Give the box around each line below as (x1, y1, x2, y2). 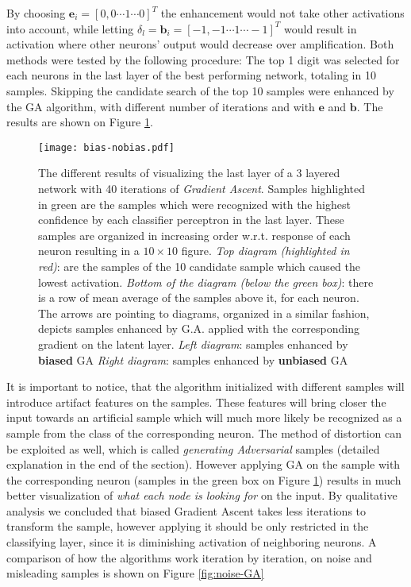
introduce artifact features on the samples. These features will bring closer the (6, 393, 386, 410)
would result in (284, 20, 357, 37)
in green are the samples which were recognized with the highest (38, 195, 351, 212)
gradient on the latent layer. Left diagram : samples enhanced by (38, 335, 348, 352)
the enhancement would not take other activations (160, 5, 405, 21)
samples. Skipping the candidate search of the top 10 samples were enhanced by (6, 82, 394, 98)
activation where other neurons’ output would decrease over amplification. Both (6, 36, 394, 52)
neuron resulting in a (38, 242, 140, 259)
